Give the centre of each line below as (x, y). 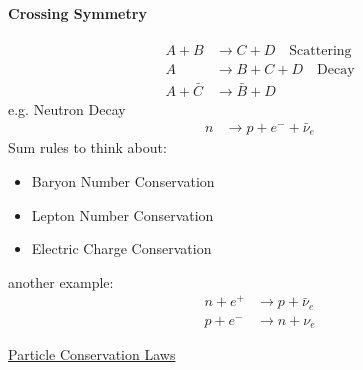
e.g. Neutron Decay (67, 109)
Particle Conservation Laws (92, 354)
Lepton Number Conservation (122, 214)
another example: (61, 281)
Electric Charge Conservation (121, 248)
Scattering (320, 50)
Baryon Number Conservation (123, 181)
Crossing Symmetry (77, 12)
